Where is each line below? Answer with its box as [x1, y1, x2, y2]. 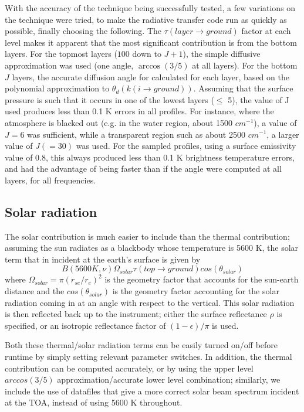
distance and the [5, 285, 65, 297]
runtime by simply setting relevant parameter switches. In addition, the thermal [5, 350, 292, 363]
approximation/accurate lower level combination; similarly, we [57, 373, 281, 386]
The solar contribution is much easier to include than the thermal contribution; [5, 230, 290, 242]
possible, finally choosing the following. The [5, 25, 162, 37]
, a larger [266, 128, 299, 140]
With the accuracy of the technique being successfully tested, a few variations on [5, 2, 296, 13]
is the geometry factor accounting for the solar [112, 285, 279, 297]
